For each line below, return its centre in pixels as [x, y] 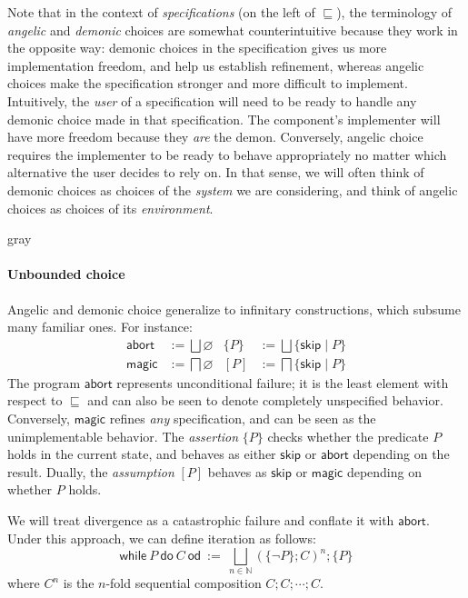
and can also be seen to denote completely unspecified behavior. [265, 400]
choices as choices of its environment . [110, 208]
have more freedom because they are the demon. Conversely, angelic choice [215, 137]
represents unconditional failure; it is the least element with [283, 382]
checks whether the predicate [348, 436]
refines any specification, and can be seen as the [243, 418]
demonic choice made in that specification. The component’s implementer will [224, 119]
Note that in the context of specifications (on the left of [161, 12]
